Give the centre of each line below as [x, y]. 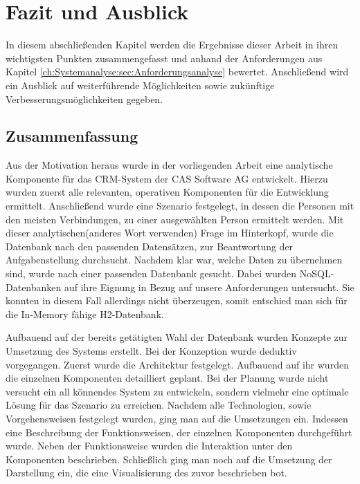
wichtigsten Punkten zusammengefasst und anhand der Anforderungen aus [164, 58]
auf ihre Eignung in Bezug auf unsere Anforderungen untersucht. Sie [209, 287]
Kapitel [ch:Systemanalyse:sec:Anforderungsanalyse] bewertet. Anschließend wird [177, 72]
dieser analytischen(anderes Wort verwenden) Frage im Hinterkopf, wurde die [170, 233]
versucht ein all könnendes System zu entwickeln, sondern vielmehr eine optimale [177, 391]
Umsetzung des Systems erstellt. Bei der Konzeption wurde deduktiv [151, 351]
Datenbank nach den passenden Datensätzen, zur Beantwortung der [150, 246]
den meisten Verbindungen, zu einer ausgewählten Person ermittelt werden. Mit [175, 219]
